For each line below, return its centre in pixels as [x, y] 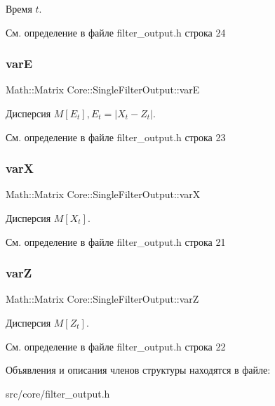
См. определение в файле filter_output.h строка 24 [116, 32]
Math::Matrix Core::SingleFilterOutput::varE [103, 90]
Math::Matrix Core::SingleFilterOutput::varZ [102, 299]
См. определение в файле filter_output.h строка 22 [116, 346]
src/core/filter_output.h [58, 393]
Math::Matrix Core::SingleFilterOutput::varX [103, 194]
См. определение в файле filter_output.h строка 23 [116, 137]
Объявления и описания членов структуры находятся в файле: [138, 370]
